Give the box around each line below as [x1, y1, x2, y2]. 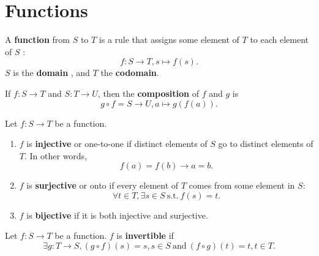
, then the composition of [97, 86, 199, 99]
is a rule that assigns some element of [99, 33, 239, 46]
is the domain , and [13, 66, 90, 79]
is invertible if [116, 229, 174, 242]
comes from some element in [189, 179, 295, 192]
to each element [250, 33, 309, 46]
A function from [5, 33, 70, 46]
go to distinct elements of [218, 137, 313, 150]
